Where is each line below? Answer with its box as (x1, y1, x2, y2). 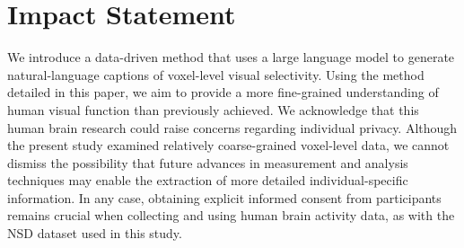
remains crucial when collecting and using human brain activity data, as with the (7, 206, 455, 225)
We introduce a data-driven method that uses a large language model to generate (7, 48, 455, 66)
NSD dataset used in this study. (7, 224, 182, 243)
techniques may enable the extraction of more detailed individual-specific (7, 171, 408, 190)
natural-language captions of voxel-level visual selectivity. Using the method (7, 65, 425, 84)
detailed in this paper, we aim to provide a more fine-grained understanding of (7, 83, 439, 102)
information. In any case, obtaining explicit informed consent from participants (7, 188, 442, 207)
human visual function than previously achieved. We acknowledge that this (7, 100, 419, 119)
